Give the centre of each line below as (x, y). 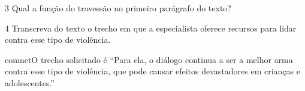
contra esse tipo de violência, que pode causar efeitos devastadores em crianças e (152, 71)
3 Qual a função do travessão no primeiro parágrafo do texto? (118, 8)
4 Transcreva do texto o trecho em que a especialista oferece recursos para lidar (151, 28)
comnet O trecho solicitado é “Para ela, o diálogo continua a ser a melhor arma (149, 59)
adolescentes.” (30, 82)
